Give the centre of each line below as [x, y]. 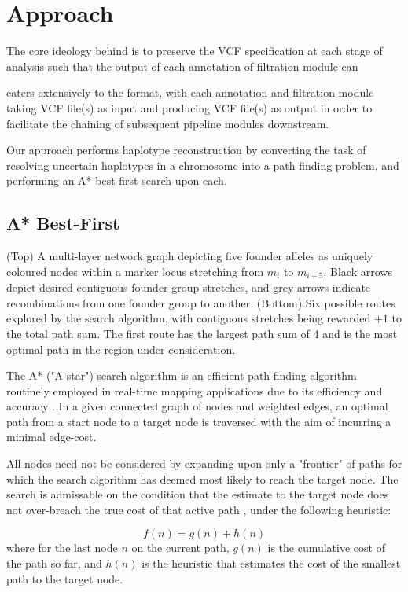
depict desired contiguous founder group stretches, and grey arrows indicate [189, 287]
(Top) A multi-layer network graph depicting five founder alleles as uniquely [190, 256]
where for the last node [62, 548]
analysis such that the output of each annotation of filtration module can [182, 66]
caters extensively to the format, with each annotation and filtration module [190, 92]
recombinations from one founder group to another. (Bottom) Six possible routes [201, 302]
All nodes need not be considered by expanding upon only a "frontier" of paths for [204, 463]
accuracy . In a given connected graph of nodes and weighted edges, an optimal [197, 406]
